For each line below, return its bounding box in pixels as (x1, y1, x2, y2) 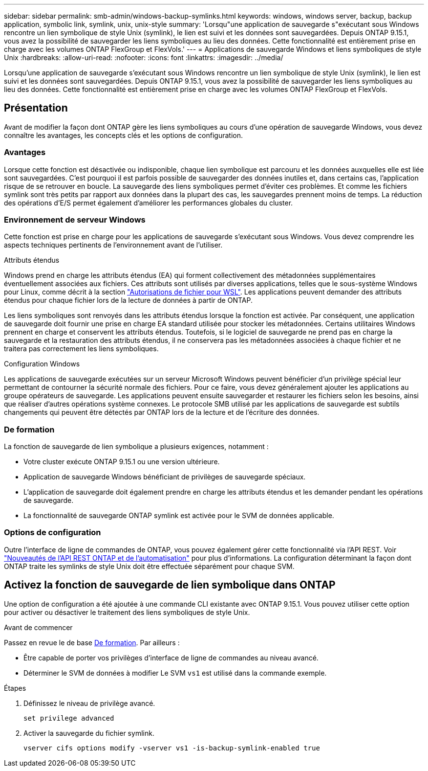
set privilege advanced (23, 714, 114, 722)
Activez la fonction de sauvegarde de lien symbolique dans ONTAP (4, 579, 336, 591)
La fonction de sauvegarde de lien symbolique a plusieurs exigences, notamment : (4, 442, 269, 451)
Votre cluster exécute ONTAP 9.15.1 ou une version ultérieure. (23, 457, 220, 466)
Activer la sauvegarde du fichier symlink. (23, 728, 154, 737)
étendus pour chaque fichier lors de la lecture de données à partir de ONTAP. (4, 296, 253, 305)
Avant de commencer (4, 623, 73, 632)
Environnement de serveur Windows (4, 214, 146, 225)
